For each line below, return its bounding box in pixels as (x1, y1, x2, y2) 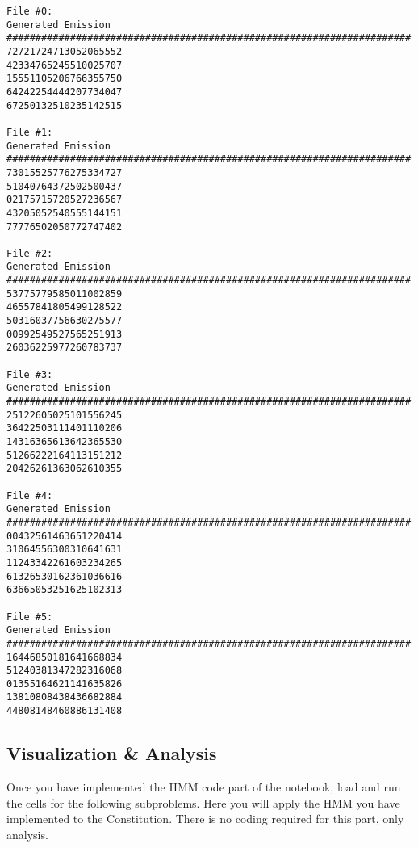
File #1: (6, 126, 53, 138)
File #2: (6, 247, 53, 259)
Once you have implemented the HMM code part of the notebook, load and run (6, 778, 401, 795)
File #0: (6, 6, 53, 17)
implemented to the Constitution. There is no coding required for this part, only (6, 810, 404, 827)
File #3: (6, 368, 53, 380)
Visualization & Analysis (6, 741, 217, 766)
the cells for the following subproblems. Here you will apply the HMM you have (6, 794, 400, 811)
